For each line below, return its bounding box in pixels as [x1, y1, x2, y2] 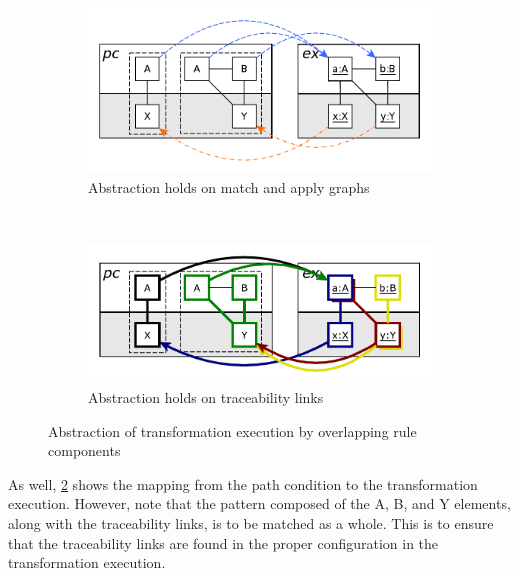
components [48, 440, 121, 461]
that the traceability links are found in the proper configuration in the [8, 532, 439, 553]
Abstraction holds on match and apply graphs [88, 176, 370, 197]
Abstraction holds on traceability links [88, 387, 324, 408]
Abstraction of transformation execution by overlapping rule [48, 420, 417, 441]
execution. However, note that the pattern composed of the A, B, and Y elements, [8, 493, 511, 514]
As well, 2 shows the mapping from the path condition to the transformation [8, 473, 478, 494]
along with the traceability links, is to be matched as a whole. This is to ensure [8, 513, 494, 534]
